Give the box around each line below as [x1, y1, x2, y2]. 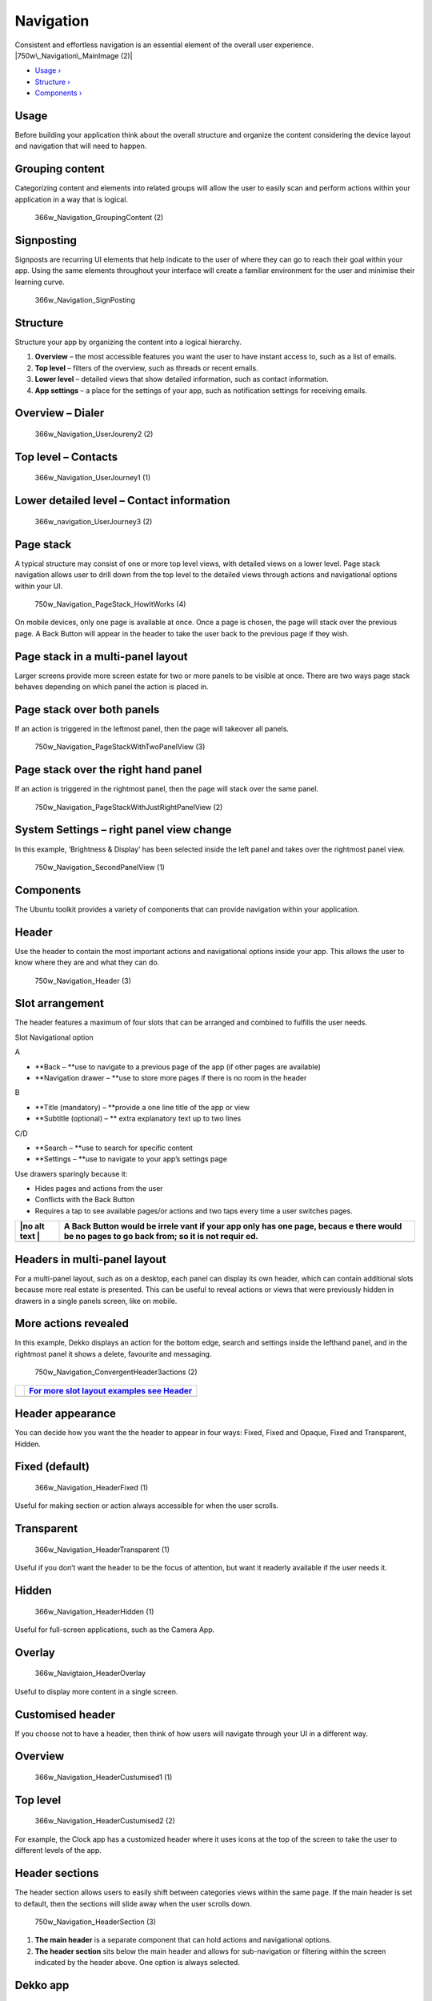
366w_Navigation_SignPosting [34, 295, 135, 305]
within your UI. [14, 581, 63, 591]
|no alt [19, 1221, 45, 1232]
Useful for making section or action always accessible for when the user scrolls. [14, 1501, 279, 1510]
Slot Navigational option [14, 1033, 94, 1042]
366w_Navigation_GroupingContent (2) [34, 213, 164, 223]
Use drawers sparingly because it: [14, 1169, 128, 1178]
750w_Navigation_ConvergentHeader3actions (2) [34, 1367, 198, 1377]
